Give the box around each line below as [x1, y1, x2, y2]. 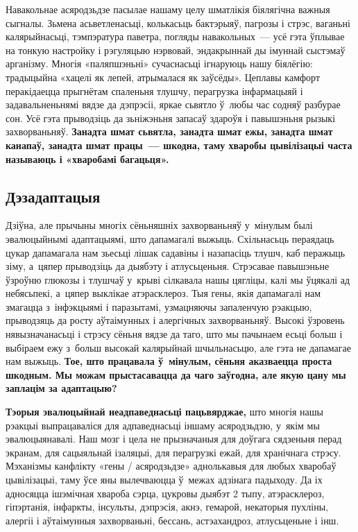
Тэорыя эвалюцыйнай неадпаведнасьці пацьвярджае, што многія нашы [6, 404, 324, 419]
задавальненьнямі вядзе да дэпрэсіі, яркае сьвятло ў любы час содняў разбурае [6, 97, 341, 112]
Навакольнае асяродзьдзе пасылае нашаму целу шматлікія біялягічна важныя [6, 2, 330, 16]
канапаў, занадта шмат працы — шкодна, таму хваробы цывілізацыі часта [6, 137, 352, 152]
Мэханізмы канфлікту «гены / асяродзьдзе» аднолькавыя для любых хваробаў [6, 458, 336, 473]
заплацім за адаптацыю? [6, 381, 117, 395]
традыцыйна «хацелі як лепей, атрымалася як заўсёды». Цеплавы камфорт [6, 69, 321, 84]
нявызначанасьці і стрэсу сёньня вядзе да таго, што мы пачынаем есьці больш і [6, 327, 343, 341]
